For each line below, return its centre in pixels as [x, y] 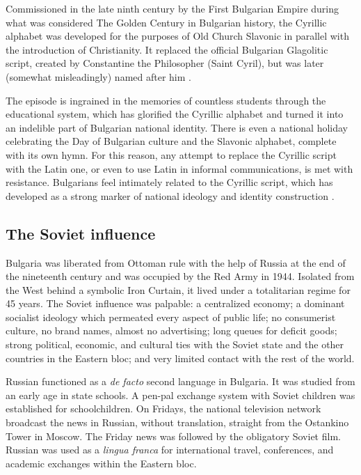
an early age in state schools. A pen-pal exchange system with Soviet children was [180, 395]
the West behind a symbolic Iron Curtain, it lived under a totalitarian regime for [178, 289]
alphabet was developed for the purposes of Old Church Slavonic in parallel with [177, 36]
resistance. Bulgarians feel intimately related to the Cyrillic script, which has [169, 182]
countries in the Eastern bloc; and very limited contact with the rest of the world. [180, 358]
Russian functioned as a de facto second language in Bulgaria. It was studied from [180, 381]
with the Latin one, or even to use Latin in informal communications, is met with [179, 168]
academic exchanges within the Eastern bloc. [101, 463]
